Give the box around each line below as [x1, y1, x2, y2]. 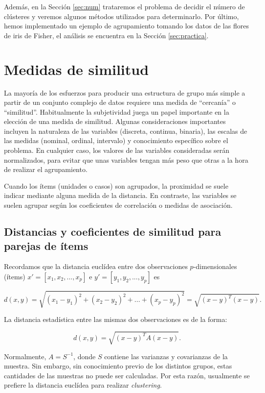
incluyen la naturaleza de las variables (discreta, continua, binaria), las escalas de [4, 125, 247, 136]
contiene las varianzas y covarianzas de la [104, 351, 228, 361]
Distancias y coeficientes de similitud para [4, 224, 221, 239]
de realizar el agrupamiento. [4, 164, 88, 174]
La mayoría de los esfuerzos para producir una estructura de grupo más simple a [4, 87, 245, 98]
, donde [73, 351, 96, 361]
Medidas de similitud [4, 59, 149, 79]
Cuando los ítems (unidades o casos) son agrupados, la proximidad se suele [4, 180, 228, 191]
